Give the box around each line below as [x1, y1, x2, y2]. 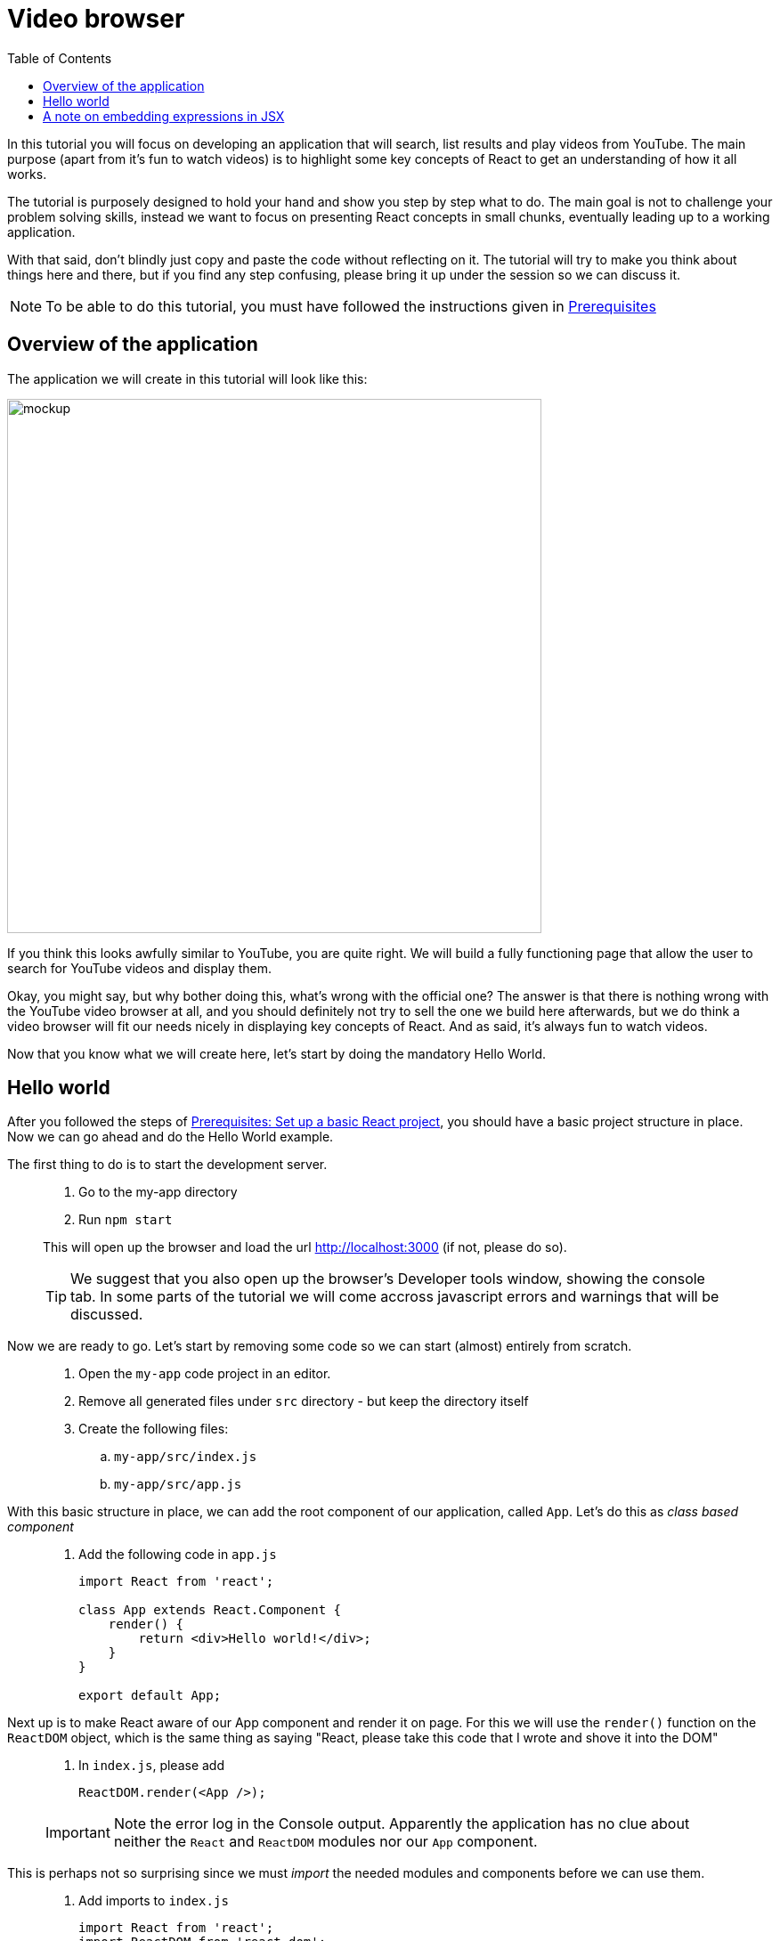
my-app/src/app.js [114, 1477, 242, 1492]
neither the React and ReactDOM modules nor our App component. [113, 1832, 538, 1851]
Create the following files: [78, 1421, 229, 1437]
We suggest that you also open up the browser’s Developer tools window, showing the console [70, 1270, 705, 1288]
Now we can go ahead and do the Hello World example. [7, 1129, 334, 1145]
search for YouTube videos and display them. [7, 960, 272, 976]
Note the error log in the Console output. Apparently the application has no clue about [113, 1815, 690, 1833]
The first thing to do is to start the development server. [7, 1157, 328, 1173]
